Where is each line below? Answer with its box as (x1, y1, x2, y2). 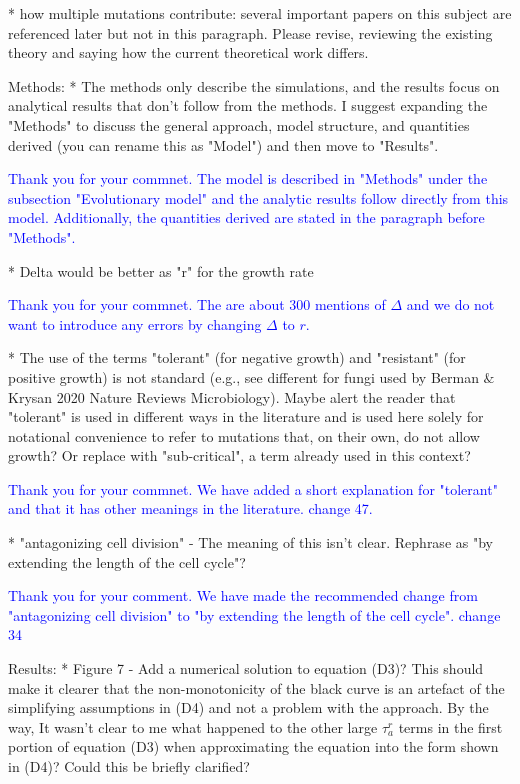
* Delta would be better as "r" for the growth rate (8, 260, 314, 281)
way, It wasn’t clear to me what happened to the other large (8, 716, 378, 737)
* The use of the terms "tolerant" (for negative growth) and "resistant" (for (8, 347, 466, 368)
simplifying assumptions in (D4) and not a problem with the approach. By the (8, 697, 489, 718)
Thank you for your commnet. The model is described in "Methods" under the (8, 168, 488, 189)
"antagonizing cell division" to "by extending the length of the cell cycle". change (8, 604, 501, 625)
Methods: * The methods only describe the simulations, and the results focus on (8, 75, 500, 96)
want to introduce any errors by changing (8, 313, 262, 334)
